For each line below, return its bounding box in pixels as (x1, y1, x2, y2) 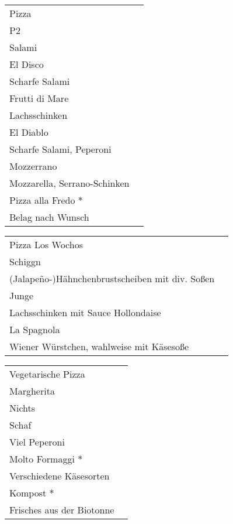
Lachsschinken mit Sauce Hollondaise (9, 306, 161, 319)
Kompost (9, 486, 47, 499)
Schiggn (9, 255, 41, 268)
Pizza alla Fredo (9, 193, 75, 207)
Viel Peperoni (9, 435, 65, 448)
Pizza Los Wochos (9, 238, 83, 251)
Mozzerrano (9, 159, 57, 173)
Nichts (9, 401, 36, 415)
